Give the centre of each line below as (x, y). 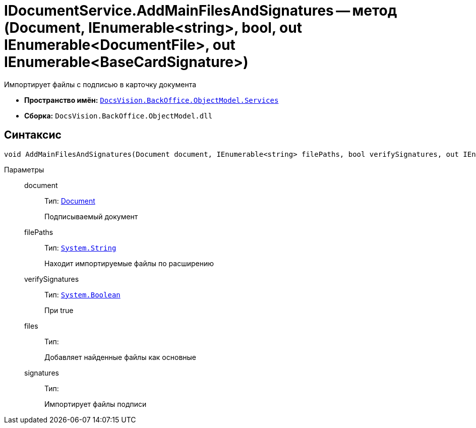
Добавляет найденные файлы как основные (120, 357)
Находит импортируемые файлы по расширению (129, 263)
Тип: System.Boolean (82, 294)
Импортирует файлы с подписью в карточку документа (100, 84)
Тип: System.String (80, 248)
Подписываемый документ (91, 216)
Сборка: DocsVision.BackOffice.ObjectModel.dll (118, 115)
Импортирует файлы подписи (96, 404)
